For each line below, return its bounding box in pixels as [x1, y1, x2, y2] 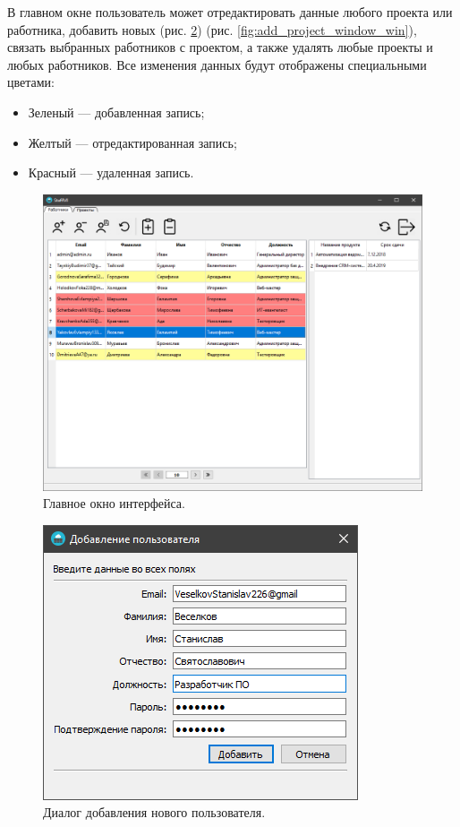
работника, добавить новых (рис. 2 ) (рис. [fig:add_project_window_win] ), [7, 20, 417, 39]
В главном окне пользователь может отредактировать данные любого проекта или [7, 3, 453, 21]
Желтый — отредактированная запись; [28, 133, 237, 151]
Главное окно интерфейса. [43, 494, 185, 513]
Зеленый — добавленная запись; [28, 102, 205, 121]
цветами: [7, 73, 55, 91]
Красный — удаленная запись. [28, 163, 194, 182]
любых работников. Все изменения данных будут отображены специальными [7, 55, 427, 73]
